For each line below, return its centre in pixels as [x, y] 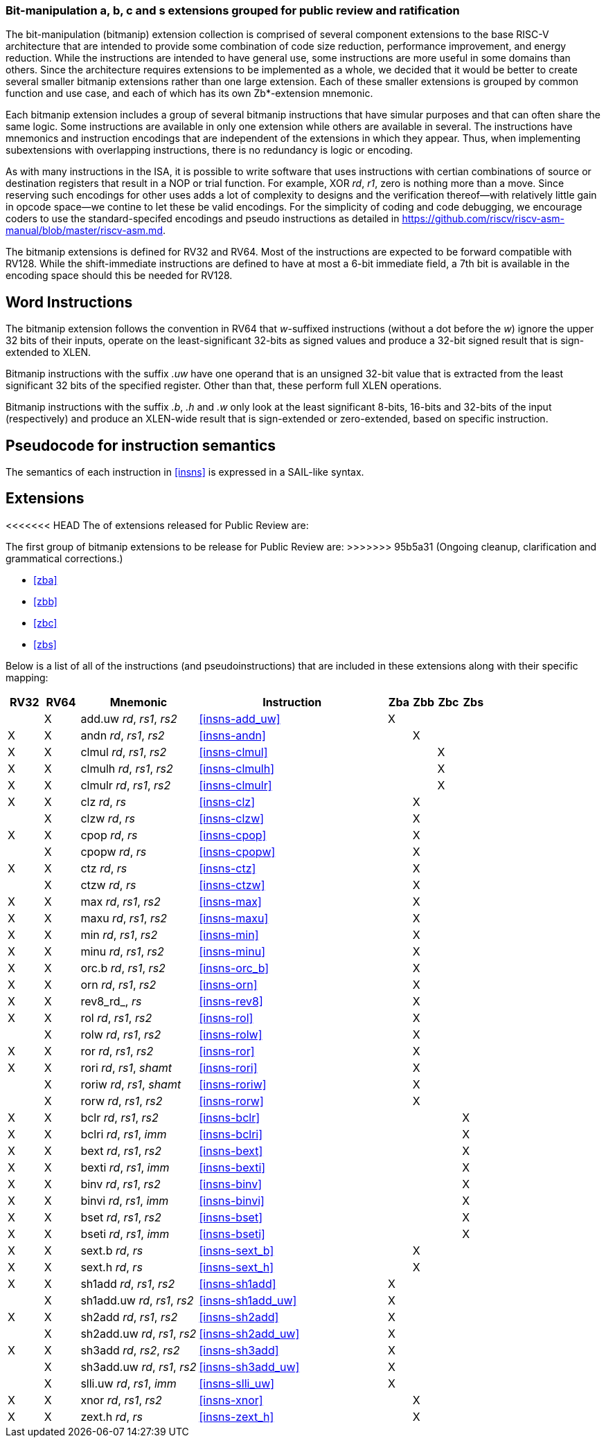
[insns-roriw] [233, 1084]
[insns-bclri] [231, 1134]
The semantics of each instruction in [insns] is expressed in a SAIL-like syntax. [185, 472]
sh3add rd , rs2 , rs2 [130, 1350]
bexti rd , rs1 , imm [125, 1167]
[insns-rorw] [231, 1101]
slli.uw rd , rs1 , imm [128, 1383]
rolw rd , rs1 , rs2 [121, 1034]
